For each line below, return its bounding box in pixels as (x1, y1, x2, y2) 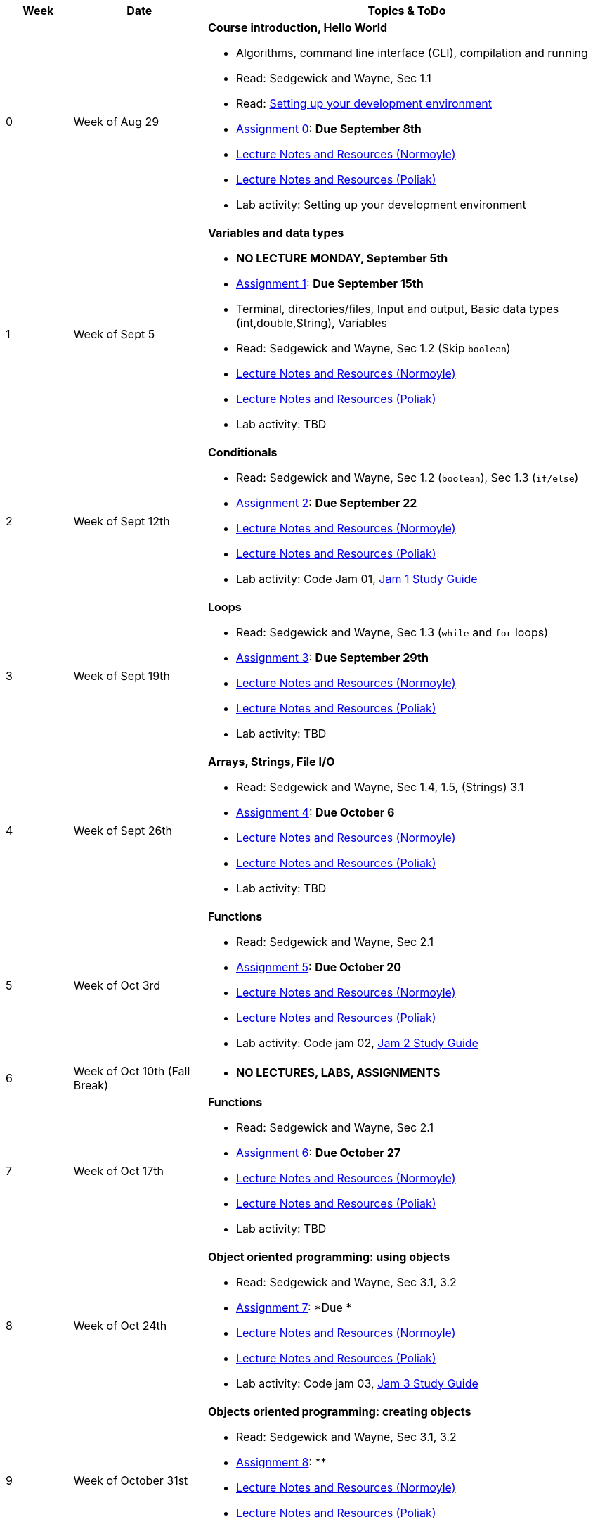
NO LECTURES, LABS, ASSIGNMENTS (235, 1065, 441, 1080)
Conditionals (207, 445, 278, 459)
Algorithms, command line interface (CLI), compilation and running (235, 46, 588, 60)
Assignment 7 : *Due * (235, 1300, 352, 1314)
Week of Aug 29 (73, 115, 159, 129)
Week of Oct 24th (73, 1319, 167, 1333)
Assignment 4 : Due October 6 (235, 805, 395, 819)
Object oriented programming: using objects (207, 1250, 450, 1264)
